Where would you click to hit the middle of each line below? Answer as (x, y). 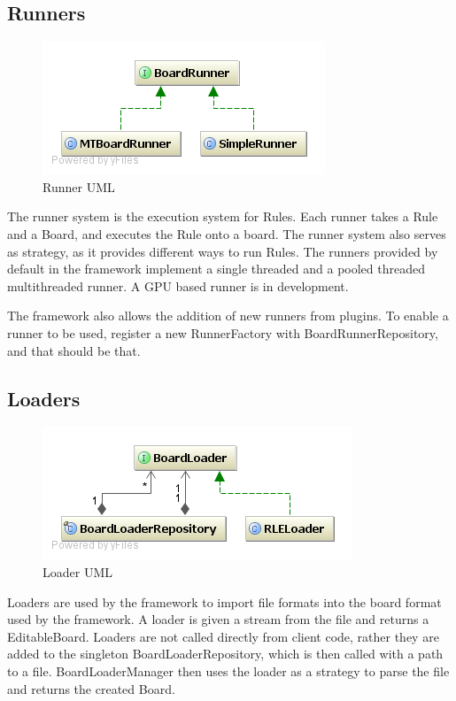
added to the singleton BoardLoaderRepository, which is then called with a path (225, 654)
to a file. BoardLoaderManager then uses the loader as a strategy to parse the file (228, 670)
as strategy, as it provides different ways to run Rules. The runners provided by (223, 251)
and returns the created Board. (91, 688)
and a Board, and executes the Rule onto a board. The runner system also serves (227, 233)
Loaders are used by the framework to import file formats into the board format (224, 601)
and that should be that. (74, 350)
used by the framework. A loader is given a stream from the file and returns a (218, 619)
